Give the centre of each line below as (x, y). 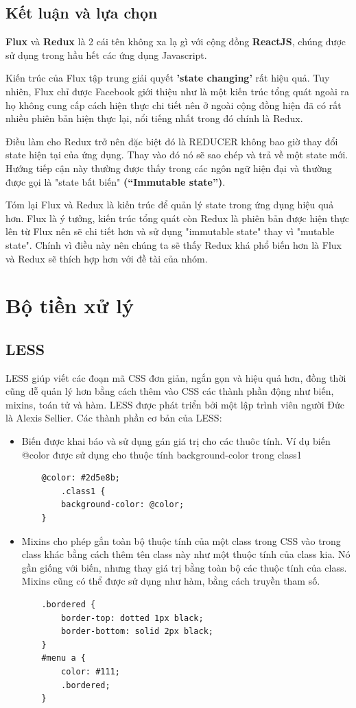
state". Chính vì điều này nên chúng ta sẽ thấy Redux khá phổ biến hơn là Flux (174, 244)
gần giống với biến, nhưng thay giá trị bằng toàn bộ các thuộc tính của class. (184, 567)
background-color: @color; (123, 505)
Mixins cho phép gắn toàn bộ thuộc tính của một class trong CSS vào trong (181, 540)
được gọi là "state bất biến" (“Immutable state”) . (116, 181)
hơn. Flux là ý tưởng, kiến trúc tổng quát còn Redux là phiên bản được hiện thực (178, 218)
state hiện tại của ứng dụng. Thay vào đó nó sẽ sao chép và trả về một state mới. (177, 155)
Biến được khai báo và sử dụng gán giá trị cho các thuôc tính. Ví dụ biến (176, 441)
